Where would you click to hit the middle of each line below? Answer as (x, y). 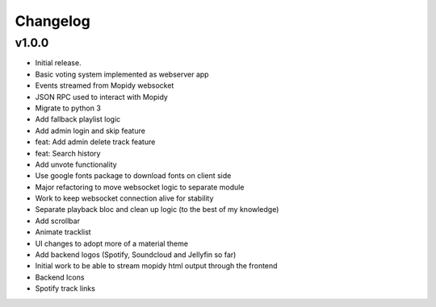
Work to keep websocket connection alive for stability (124, 198)
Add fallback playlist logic (78, 119)
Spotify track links (65, 288)
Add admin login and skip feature (90, 131)
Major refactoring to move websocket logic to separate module (140, 187)
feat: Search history (68, 153)
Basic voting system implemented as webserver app (122, 74)
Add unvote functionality (76, 164)
